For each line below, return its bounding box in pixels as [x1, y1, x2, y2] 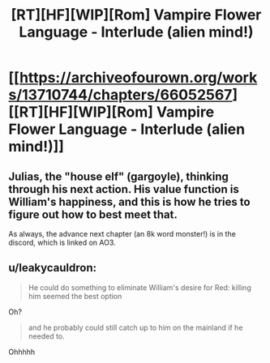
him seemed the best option [28, 291, 122, 301]
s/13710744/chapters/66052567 [8, 86, 233, 105]
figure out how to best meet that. [8, 207, 178, 221]
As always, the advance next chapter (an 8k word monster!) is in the [8, 229, 237, 238]
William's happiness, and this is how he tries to [8, 194, 251, 208]
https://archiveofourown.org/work [19, 69, 258, 87]
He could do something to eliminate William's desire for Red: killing [28, 282, 251, 293]
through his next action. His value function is [8, 182, 239, 196]
